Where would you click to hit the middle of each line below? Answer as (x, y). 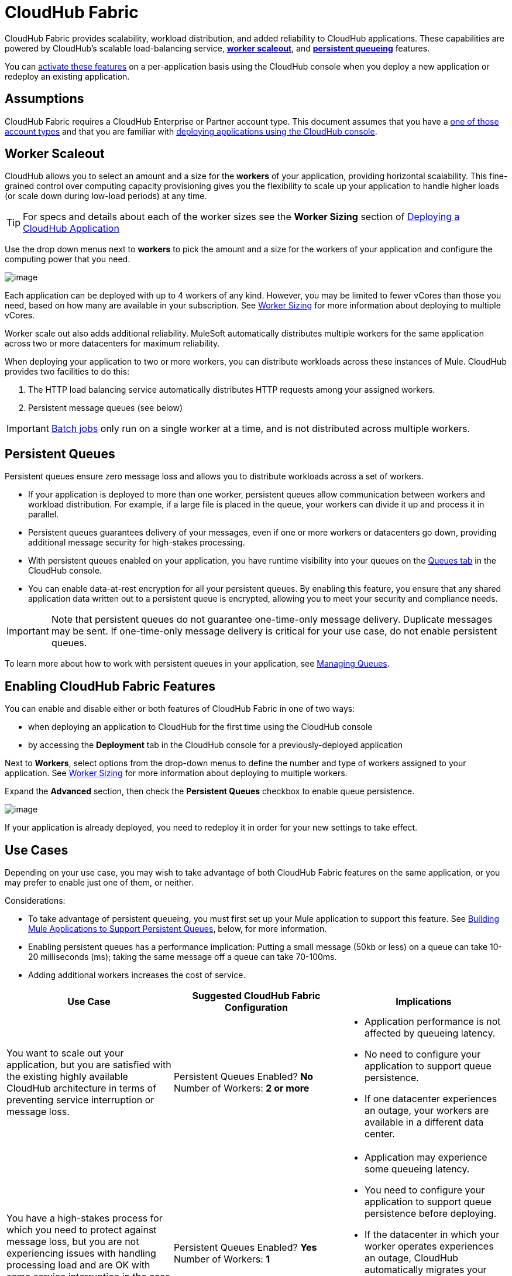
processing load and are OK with (78, 1265)
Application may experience (426, 1157)
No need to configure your (422, 1054)
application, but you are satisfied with (89, 1064)
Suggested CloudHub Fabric (256, 995)
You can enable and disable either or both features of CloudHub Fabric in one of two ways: (180, 709)
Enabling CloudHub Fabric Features (110, 686)
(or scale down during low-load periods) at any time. (106, 196)
